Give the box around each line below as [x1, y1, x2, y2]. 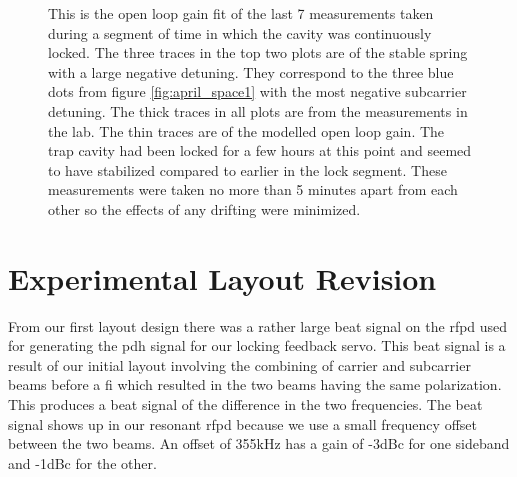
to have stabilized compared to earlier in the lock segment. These [48, 159, 447, 180]
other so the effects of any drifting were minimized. [48, 198, 361, 219]
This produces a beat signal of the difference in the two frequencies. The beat [8, 394, 483, 415]
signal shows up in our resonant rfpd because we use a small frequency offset [8, 413, 477, 434]
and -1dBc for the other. [8, 452, 157, 473]
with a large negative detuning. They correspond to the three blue [48, 61, 454, 82]
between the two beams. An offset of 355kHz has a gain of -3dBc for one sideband [8, 433, 510, 454]
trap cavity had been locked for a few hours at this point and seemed [48, 140, 472, 161]
